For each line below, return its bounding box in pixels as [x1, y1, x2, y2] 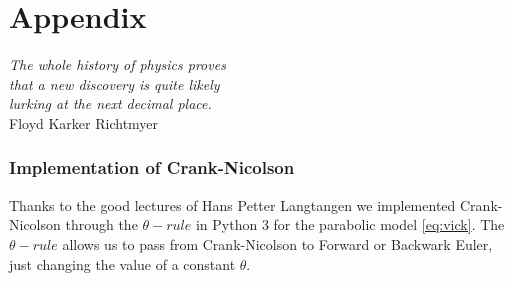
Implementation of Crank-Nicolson [9, 155, 295, 180]
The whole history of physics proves [9, 54, 226, 75]
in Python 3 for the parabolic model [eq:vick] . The [195, 214, 505, 235]
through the [65, 214, 138, 235]
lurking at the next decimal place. [9, 93, 212, 114]
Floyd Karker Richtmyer [9, 112, 159, 133]
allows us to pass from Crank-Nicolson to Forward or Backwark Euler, [62, 233, 493, 254]
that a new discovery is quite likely [9, 73, 220, 94]
